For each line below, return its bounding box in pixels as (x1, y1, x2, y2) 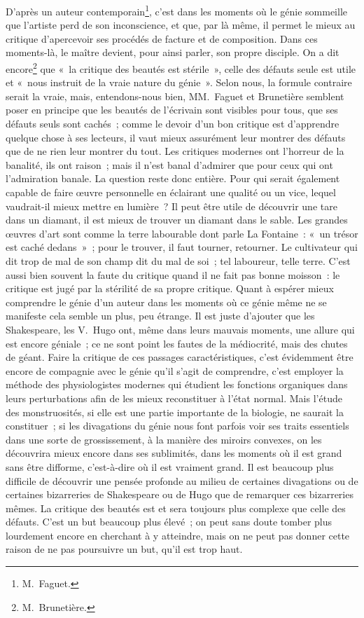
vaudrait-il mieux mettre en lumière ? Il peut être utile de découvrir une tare (6, 198, 337, 213)
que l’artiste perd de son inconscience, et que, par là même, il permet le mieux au (6, 18, 356, 32)
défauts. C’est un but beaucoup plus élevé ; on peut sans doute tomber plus (6, 514, 332, 529)
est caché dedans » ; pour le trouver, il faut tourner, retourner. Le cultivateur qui (6, 240, 358, 254)
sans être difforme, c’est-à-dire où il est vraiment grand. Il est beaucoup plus (6, 459, 334, 474)
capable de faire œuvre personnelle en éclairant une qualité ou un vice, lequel (6, 185, 336, 200)
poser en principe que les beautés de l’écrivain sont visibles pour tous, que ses (6, 102, 338, 117)
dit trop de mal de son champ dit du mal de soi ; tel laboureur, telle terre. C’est (6, 254, 351, 268)
